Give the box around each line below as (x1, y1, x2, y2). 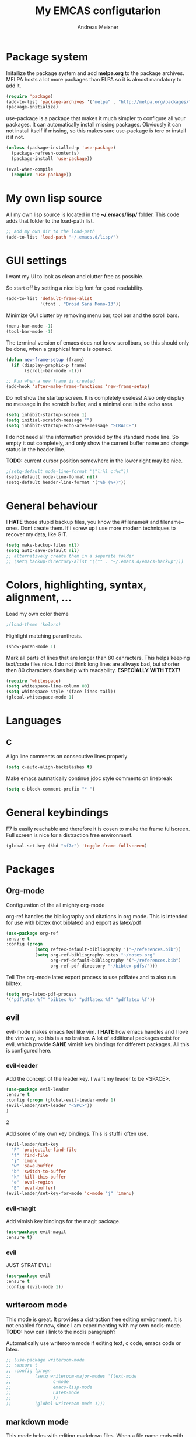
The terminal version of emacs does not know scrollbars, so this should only (6, 339, 190, 346)
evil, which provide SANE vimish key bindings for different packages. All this (6, 1041, 190, 1048)
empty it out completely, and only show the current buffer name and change (6, 440, 190, 447)
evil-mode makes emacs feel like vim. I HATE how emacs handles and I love (6, 1029, 188, 1036)
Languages (6, 714, 61, 727)
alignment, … (6, 591, 72, 604)
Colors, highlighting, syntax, (6, 578, 147, 592)
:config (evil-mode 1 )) (6, 1283, 64, 1290)
